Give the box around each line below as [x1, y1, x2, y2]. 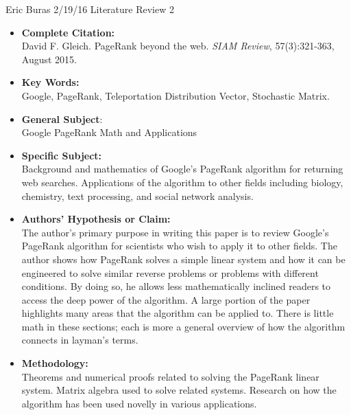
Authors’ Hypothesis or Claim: [21, 212, 171, 226]
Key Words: [21, 75, 80, 89]
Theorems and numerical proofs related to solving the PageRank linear [21, 369, 319, 383]
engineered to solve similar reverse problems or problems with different [21, 265, 319, 280]
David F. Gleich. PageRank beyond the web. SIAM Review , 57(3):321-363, [21, 38, 335, 53]
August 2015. [21, 52, 77, 66]
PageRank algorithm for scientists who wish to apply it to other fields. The [21, 238, 337, 253]
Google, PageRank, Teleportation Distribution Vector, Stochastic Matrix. [21, 88, 330, 102]
